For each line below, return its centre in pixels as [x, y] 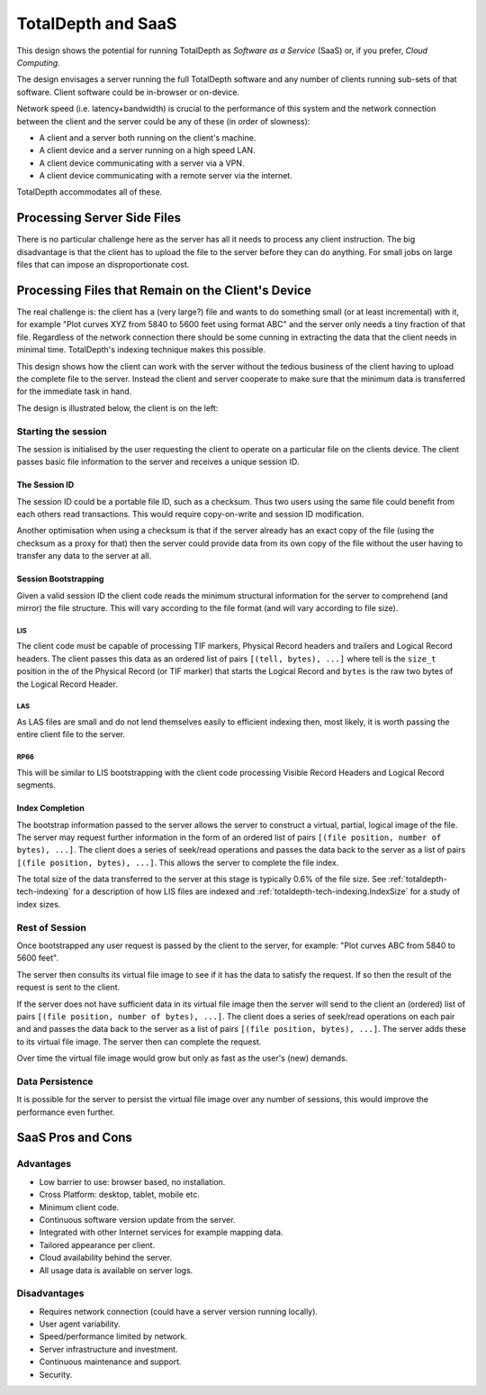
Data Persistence [55, 1081]
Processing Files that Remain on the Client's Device [164, 290]
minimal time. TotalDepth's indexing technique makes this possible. [141, 350]
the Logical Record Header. [67, 684]
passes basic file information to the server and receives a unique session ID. [158, 462]
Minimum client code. [79, 1207]
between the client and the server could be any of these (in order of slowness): [163, 121]
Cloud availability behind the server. [106, 1258]
